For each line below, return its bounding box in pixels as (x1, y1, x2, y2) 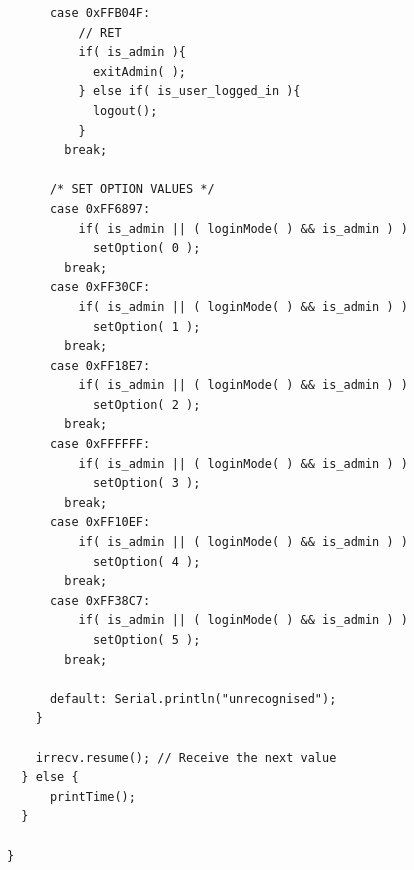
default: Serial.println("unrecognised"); (49, 691, 337, 706)
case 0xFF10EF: (49, 515, 151, 530)
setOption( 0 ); (92, 241, 201, 256)
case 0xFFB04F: (49, 6, 151, 20)
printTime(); (49, 789, 136, 804)
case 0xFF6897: (49, 201, 151, 216)
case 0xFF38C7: (49, 593, 151, 608)
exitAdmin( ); (92, 64, 186, 79)
